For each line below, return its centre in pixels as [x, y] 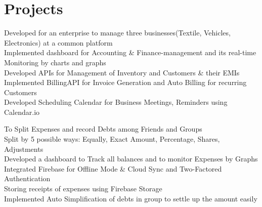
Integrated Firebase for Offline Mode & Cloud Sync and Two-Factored [113, 168]
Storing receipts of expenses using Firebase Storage [83, 189]
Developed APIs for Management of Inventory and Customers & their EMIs [122, 72]
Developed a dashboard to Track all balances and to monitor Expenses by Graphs [131, 159]
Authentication [27, 178]
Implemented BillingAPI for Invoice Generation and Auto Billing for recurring [125, 82]
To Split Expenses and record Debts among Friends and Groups [103, 129]
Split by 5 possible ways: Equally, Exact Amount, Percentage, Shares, [112, 139]
